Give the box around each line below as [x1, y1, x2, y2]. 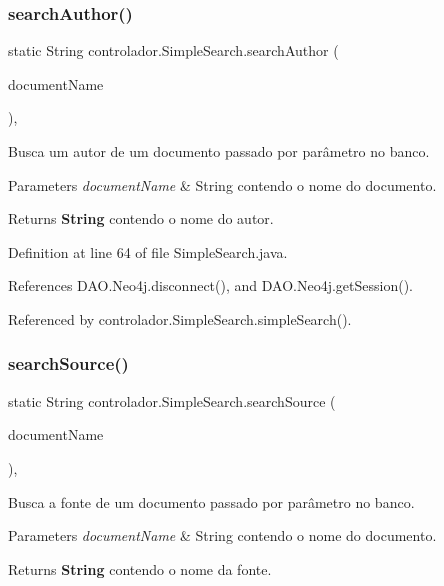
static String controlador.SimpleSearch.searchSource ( [8, 390, 336, 411]
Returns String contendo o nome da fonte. [8, 558, 272, 579]
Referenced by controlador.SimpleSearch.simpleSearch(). [8, 308, 352, 329]
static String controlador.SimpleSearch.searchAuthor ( [8, 40, 339, 61]
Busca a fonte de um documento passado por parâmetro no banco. [8, 491, 415, 512]
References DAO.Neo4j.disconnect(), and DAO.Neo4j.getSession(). [8, 275, 413, 296]
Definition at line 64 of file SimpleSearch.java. [8, 241, 288, 262]
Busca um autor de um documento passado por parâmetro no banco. [8, 141, 430, 161]
